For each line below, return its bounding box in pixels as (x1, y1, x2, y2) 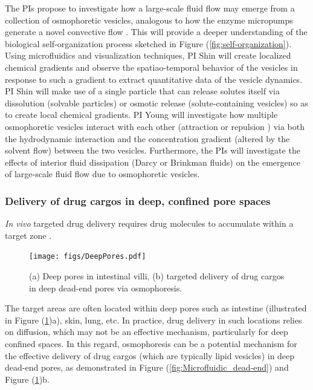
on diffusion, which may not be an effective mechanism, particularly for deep (5, 325, 288, 338)
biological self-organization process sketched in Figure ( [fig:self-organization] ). (5, 37, 292, 50)
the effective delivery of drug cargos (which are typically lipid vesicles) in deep (5, 349, 295, 362)
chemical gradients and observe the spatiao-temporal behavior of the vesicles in (5, 60, 298, 73)
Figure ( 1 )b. (5, 372, 50, 385)
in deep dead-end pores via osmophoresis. (29, 281, 182, 294)
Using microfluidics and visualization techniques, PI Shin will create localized (5, 49, 291, 62)
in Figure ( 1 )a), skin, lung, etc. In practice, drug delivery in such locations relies (5, 313, 302, 326)
